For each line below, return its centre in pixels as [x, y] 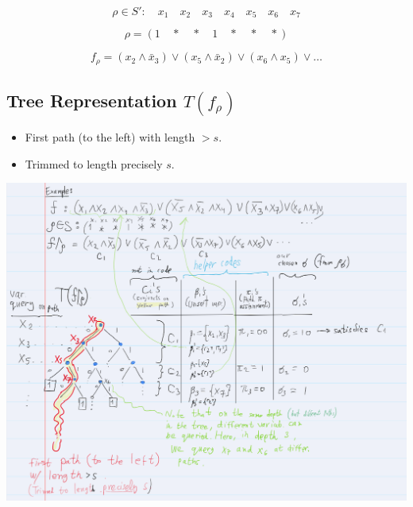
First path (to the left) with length [110, 136]
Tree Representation [92, 101]
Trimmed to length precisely [94, 163]
